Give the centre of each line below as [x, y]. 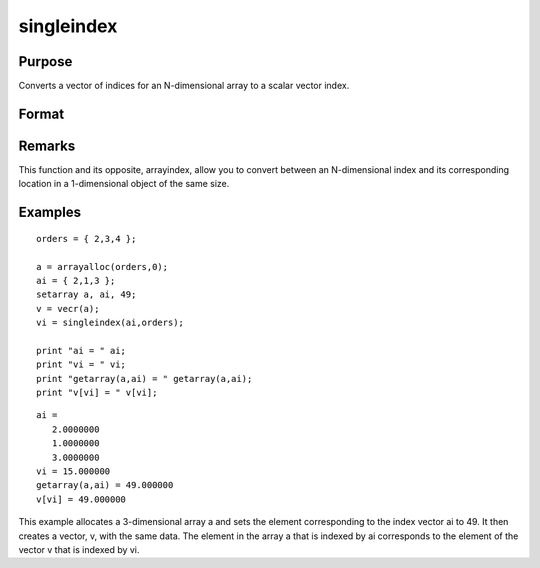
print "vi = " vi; [81, 364]
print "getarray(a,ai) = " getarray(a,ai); [144, 378]
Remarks [47, 145]
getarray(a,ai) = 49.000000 [105, 485]
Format [41, 113]
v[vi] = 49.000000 [81, 499]
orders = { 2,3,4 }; [86, 238]
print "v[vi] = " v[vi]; [97, 393]
